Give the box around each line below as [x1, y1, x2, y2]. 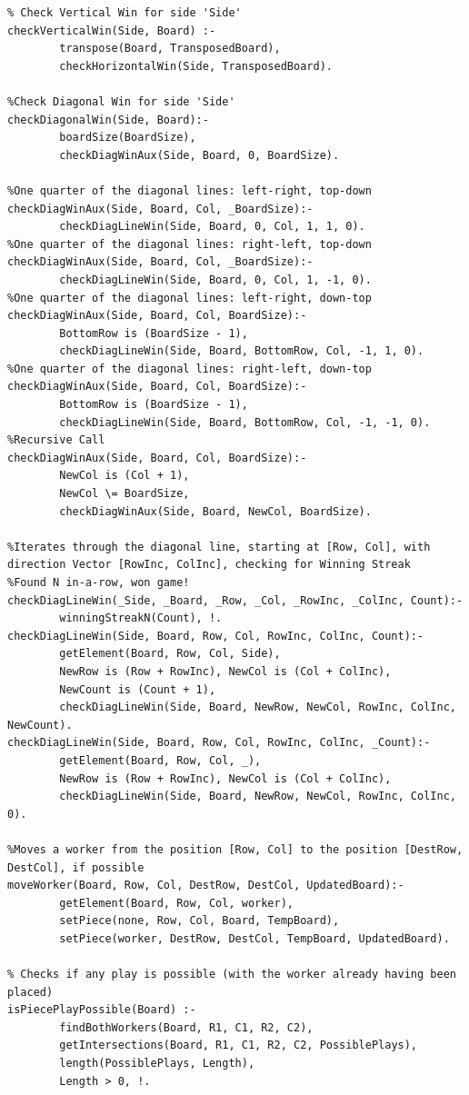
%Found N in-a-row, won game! [7, 576, 190, 589]
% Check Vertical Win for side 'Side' [7, 6, 242, 19]
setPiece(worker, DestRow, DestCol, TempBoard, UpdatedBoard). [59, 931, 450, 945]
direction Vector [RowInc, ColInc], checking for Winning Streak [7, 558, 411, 572]
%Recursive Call [7, 433, 105, 447]
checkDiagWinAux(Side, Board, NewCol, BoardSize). [59, 504, 372, 518]
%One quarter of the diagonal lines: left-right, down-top [7, 291, 372, 304]
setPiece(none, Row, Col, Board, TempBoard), [59, 914, 340, 928]
